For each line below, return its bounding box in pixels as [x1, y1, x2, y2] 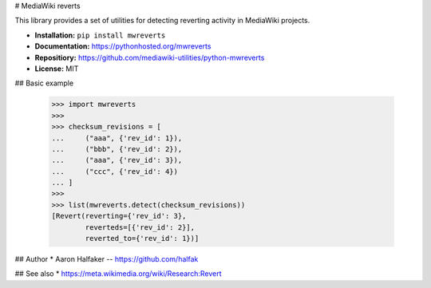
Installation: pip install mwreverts [34, 30, 166, 40]
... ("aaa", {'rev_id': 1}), [51, 133, 183, 143]
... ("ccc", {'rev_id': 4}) [51, 167, 179, 176]
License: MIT [34, 64, 79, 73]
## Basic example [14, 78, 74, 88]
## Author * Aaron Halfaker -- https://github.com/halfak [14, 254, 199, 263]
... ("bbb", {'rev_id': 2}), [51, 144, 183, 153]
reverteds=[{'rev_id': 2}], [85, 223, 196, 231]
